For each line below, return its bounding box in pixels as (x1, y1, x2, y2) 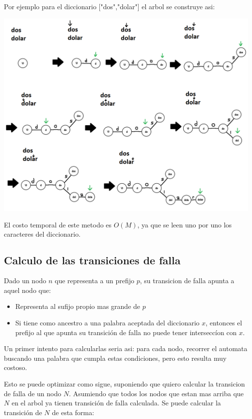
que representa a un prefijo (55, 275, 134, 286)
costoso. (4, 362, 27, 372)
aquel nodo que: (4, 285, 51, 295)
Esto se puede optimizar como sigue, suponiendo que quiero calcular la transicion (4, 379, 245, 389)
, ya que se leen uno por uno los (137, 219, 232, 229)
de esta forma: (52, 407, 94, 417)
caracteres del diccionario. (4, 229, 81, 239)
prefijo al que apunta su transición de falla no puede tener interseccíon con (15, 327, 237, 337)
